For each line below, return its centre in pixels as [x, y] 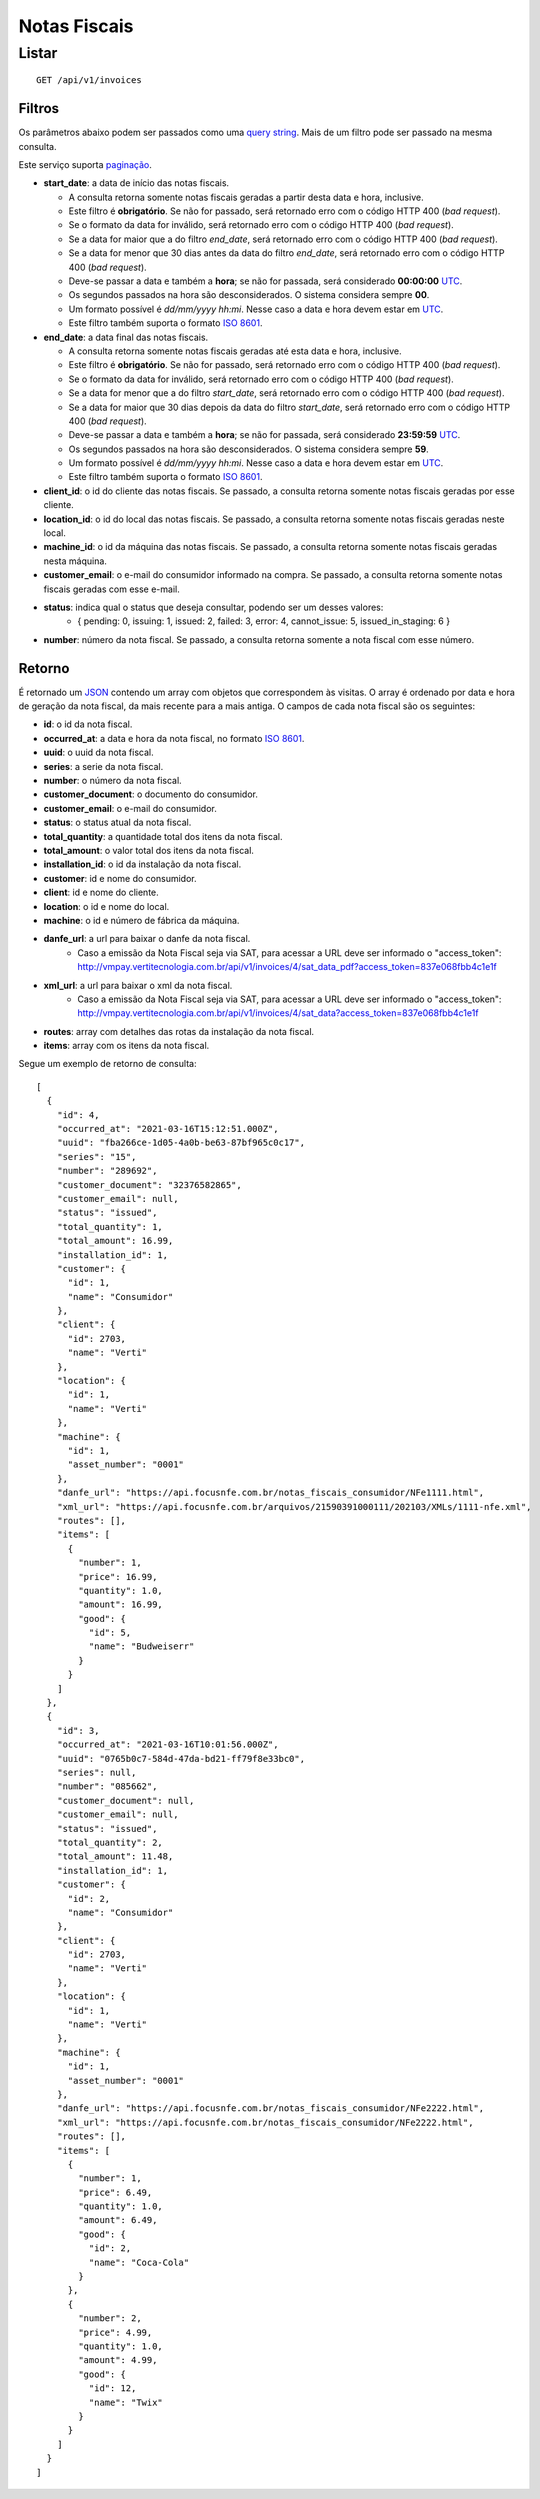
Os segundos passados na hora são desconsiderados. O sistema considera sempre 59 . [248, 449]
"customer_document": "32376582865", [149, 1184]
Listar [38, 53]
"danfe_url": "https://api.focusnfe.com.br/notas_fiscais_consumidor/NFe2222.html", [270, 2108]
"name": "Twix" [126, 2402]
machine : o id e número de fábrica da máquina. [141, 920]
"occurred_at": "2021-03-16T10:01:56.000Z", [167, 1744]
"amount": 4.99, [118, 2360]
